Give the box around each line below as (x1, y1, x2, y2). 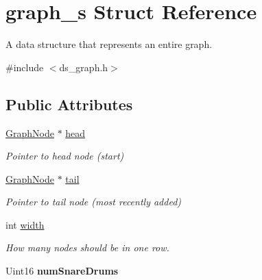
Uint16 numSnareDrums (5, 264, 119, 278)
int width (5, 217, 45, 231)
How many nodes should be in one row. (5, 240, 169, 255)
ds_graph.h (59, 60, 108, 74)
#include (5, 60, 44, 74)
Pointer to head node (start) (5, 149, 124, 163)
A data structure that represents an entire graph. (5, 37, 213, 51)
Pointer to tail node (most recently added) (5, 194, 182, 209)
